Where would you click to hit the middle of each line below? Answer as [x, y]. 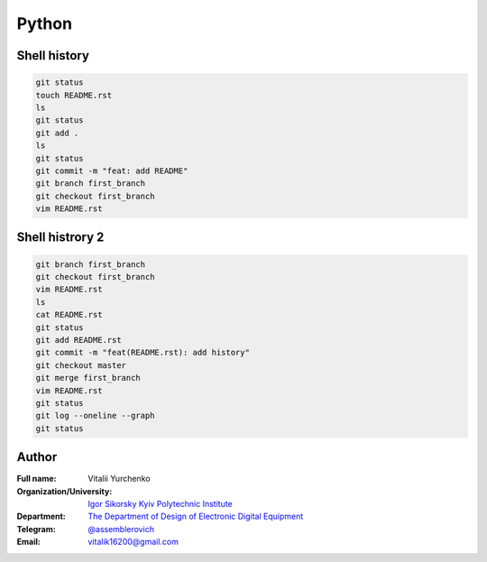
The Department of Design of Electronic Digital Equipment [196, 516]
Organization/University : [64, 491]
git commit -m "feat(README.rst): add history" [142, 353]
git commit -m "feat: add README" [112, 170]
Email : [28, 542]
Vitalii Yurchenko [119, 479]
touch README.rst [74, 95]
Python [44, 23]
